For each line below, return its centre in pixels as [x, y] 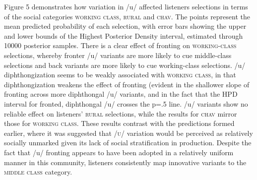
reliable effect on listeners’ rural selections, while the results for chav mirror [121, 113]
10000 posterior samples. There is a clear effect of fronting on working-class [120, 45]
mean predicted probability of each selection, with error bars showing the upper [125, 26]
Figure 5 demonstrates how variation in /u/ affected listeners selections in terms [126, 6]
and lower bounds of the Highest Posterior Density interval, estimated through [124, 35]
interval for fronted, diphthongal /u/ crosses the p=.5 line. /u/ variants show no [126, 103]
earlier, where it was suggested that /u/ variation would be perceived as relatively [128, 133]
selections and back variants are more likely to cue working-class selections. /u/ [125, 65]
